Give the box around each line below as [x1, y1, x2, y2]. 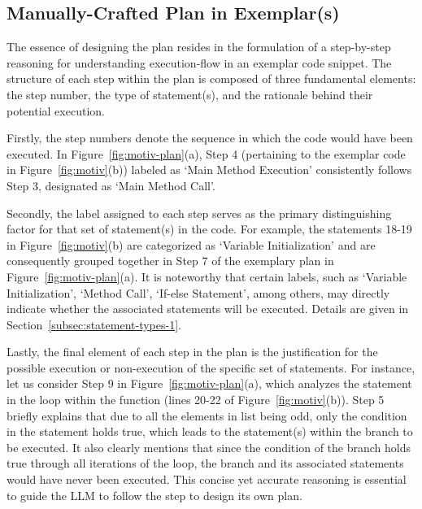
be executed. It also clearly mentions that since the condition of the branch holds [7, 438, 411, 455]
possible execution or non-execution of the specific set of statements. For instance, [7, 359, 415, 376]
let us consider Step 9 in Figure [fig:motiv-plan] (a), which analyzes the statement [7, 375, 412, 392]
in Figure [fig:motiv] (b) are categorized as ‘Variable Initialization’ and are [7, 236, 376, 253]
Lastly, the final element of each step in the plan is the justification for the [7, 343, 378, 360]
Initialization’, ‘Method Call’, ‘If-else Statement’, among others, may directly [7, 284, 390, 301]
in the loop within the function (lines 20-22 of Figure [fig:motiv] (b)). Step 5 [7, 391, 385, 408]
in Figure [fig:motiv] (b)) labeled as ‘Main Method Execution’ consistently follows [7, 161, 412, 178]
